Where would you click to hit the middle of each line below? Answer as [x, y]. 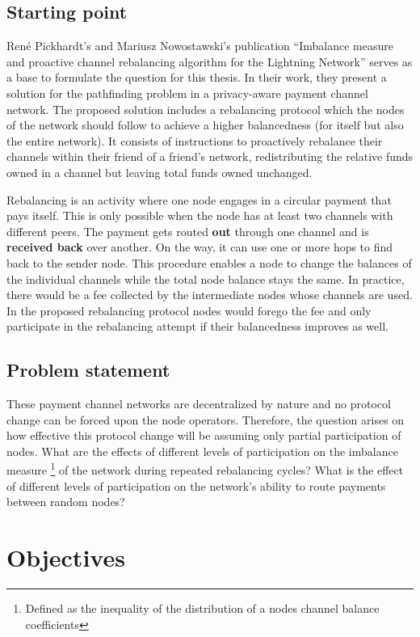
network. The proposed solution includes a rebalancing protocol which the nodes [206, 109]
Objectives [66, 557]
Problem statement [88, 370]
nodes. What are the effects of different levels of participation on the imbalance [202, 451]
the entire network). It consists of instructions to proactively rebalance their [195, 140]
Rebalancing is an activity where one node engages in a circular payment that [199, 199]
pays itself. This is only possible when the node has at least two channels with [200, 215]
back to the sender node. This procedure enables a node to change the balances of [209, 262]
